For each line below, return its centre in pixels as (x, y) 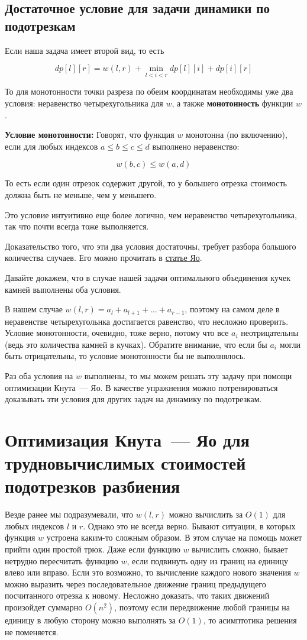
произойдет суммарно (44, 607)
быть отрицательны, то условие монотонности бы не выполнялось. (125, 356)
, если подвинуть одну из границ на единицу (207, 560)
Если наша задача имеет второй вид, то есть (85, 50)
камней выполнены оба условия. (63, 289)
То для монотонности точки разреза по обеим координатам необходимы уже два (149, 91)
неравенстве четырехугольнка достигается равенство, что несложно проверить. (147, 321)
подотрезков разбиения (93, 486)
